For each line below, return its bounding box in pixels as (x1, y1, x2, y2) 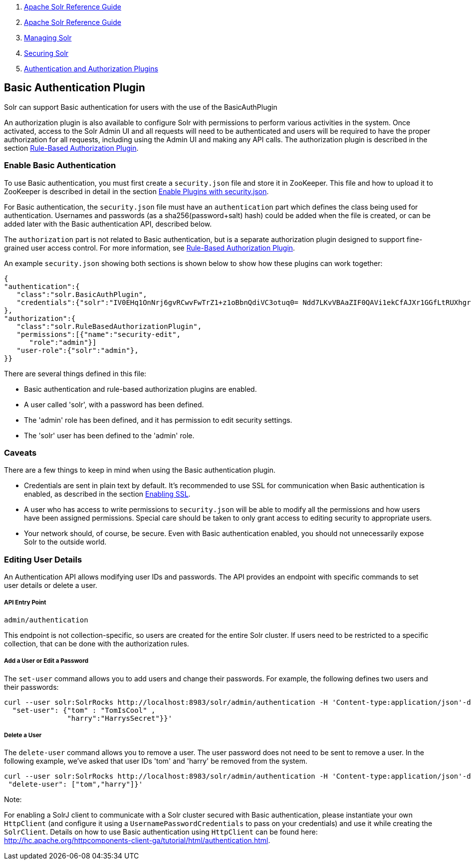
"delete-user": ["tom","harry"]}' (8, 780, 143, 789)
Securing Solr (24, 49, 69, 57)
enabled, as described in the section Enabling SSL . (24, 490, 191, 499)
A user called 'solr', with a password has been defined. (24, 400, 204, 409)
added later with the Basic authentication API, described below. (4, 219, 212, 228)
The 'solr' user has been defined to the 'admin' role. (24, 431, 195, 440)
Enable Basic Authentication (4, 160, 116, 171)
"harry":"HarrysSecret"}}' (67, 714, 173, 722)
